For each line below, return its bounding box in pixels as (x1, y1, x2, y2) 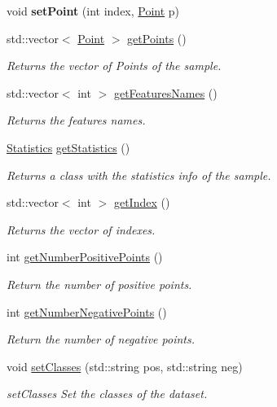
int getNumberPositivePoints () (7, 248, 163, 265)
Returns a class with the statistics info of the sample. (7, 166, 271, 183)
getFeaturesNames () (113, 84, 218, 101)
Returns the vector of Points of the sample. (7, 57, 222, 74)
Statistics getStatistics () (7, 138, 130, 155)
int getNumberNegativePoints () (7, 303, 167, 320)
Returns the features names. (7, 112, 146, 129)
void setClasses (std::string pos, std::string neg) (7, 357, 243, 374)
